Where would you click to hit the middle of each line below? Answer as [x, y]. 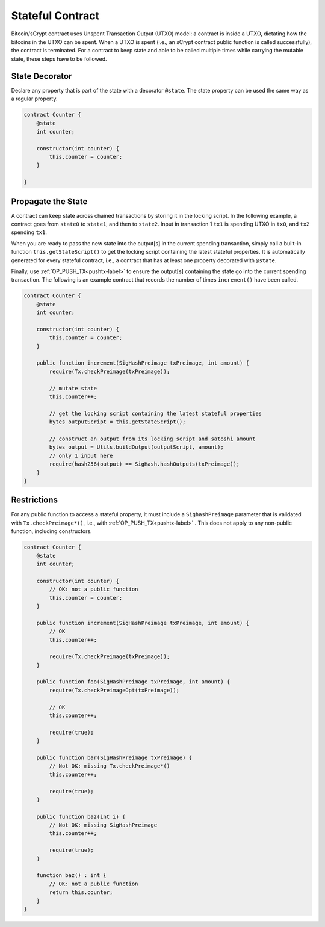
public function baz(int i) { [81, 816]
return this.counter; [81, 892]
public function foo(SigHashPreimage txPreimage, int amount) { [133, 682]
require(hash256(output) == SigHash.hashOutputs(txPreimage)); [144, 464]
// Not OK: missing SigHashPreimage [103, 825]
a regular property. [34, 99]
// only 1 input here [81, 455]
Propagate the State [49, 201]
